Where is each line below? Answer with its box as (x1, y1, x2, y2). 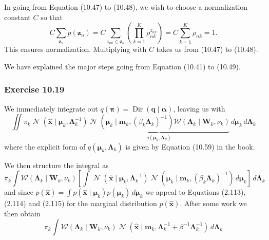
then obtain (4, 208, 41, 219)
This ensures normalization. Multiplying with (4, 44, 147, 54)
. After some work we (180, 198, 247, 209)
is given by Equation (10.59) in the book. (125, 141, 255, 152)
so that (41, 11, 63, 22)
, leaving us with (173, 103, 225, 114)
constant (4, 11, 31, 22)
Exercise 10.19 (4, 83, 65, 96)
